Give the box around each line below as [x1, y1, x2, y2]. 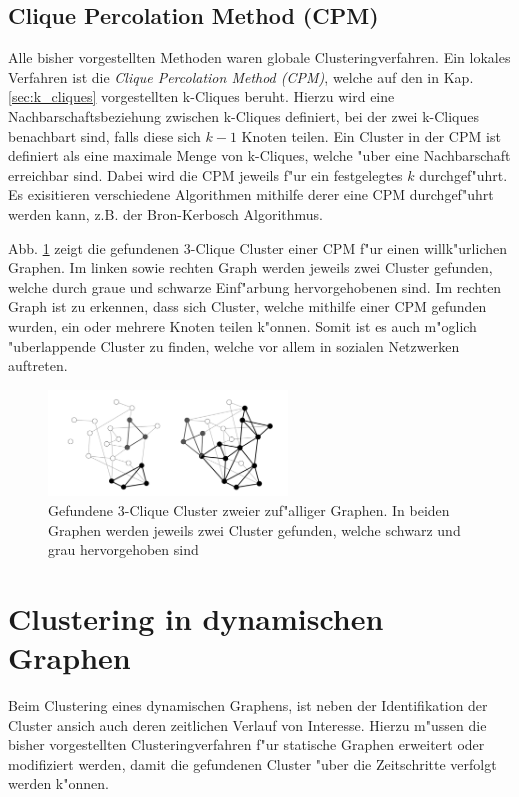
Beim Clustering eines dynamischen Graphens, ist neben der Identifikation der [8, 695, 488, 716]
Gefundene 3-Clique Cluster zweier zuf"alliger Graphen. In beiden [48, 499, 450, 520]
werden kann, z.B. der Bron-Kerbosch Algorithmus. [8, 203, 323, 224]
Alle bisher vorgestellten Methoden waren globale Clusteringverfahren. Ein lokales [8, 47, 511, 68]
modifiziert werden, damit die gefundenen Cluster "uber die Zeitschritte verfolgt [8, 753, 497, 774]
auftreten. [8, 355, 68, 376]
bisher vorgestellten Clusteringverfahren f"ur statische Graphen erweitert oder [8, 734, 485, 755]
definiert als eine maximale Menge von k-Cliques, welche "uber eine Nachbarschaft [8, 145, 511, 166]
